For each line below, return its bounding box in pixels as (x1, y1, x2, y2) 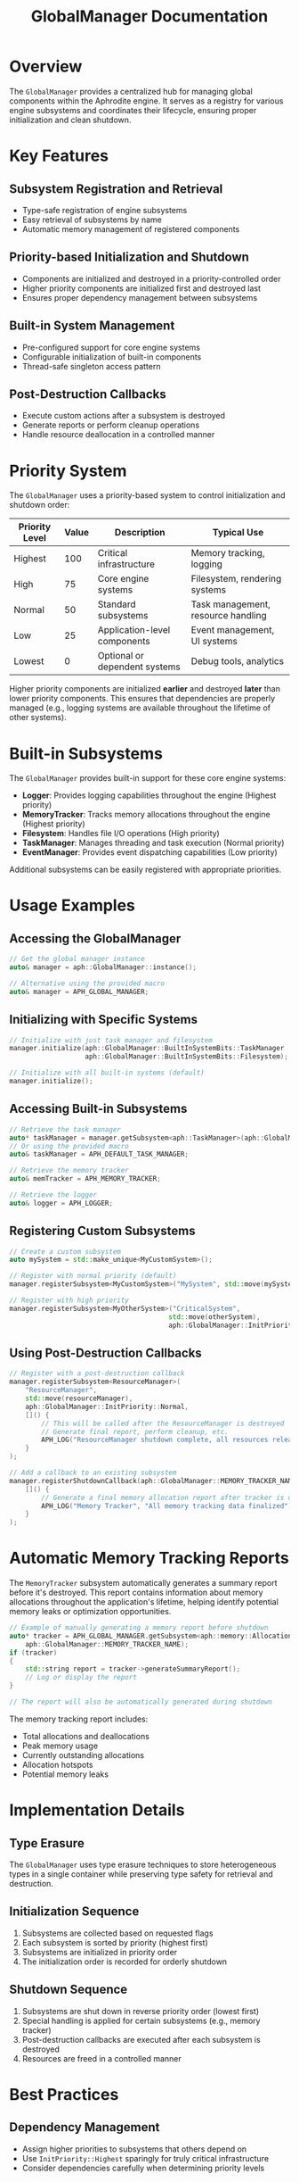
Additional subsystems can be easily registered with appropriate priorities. (9, 864, 282, 875)
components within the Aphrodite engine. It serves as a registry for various (9, 95, 284, 106)
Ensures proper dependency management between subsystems (21, 292, 258, 303)
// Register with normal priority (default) (9, 1272, 177, 1281)
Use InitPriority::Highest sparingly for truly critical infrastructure (21, 2153, 270, 2163)
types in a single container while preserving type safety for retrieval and (9, 1868, 273, 1879)
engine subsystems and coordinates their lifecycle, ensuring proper (9, 104, 257, 115)
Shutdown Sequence (9, 1982, 128, 1997)
